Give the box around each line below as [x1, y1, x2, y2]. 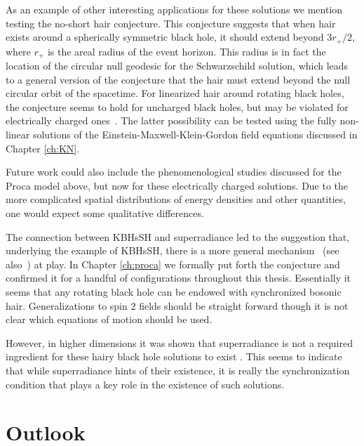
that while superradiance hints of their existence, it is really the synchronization [6, 362, 350, 377]
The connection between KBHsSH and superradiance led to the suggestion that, [6, 229, 350, 244]
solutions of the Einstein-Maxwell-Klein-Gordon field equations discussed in [32, 127, 358, 142]
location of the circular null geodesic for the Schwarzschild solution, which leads [6, 58, 349, 73]
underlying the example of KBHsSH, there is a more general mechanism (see [6, 243, 339, 258]
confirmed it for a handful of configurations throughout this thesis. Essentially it [6, 270, 351, 285]
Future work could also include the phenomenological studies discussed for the [6, 164, 342, 179]
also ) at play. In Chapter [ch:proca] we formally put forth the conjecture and [6, 256, 340, 271]
